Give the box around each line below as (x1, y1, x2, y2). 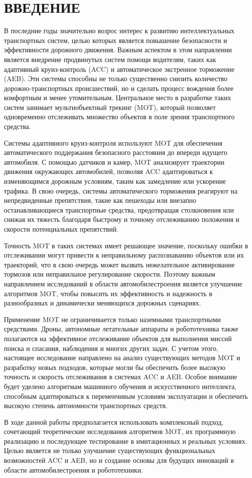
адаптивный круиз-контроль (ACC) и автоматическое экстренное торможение (4, 64, 234, 74)
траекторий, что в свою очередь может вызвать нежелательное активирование (4, 259, 235, 269)
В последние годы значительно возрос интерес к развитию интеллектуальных (4, 25, 234, 36)
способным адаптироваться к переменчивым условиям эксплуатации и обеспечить (4, 391, 248, 401)
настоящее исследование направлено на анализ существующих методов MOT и (4, 352, 240, 363)
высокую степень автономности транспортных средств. (4, 400, 168, 411)
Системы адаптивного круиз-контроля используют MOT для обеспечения (4, 137, 223, 148)
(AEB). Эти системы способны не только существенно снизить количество (4, 73, 228, 84)
